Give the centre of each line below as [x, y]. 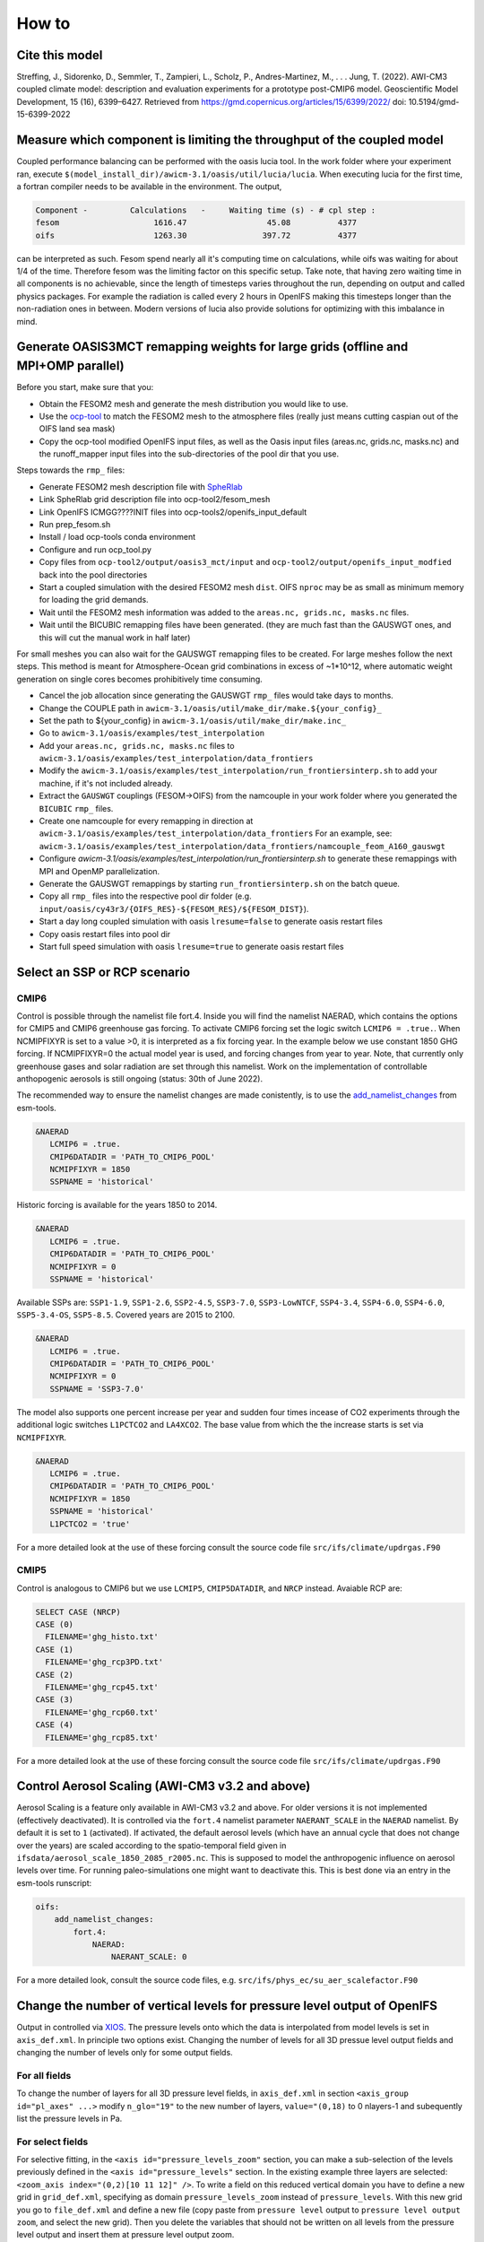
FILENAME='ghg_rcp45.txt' [102, 1687]
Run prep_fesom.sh [75, 525]
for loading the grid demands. [94, 600]
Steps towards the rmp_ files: [71, 470]
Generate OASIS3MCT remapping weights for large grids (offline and [212, 347]
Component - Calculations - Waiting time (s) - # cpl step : [206, 210]
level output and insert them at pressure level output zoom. [125, 2235]
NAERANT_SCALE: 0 [149, 1957]
